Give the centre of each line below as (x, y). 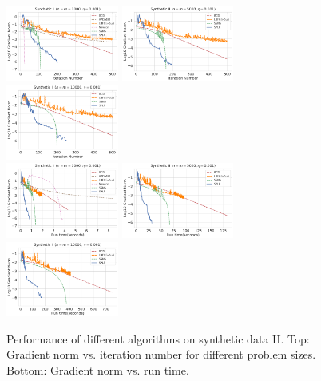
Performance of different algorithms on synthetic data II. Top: (158, 338)
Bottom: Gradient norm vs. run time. (98, 369)
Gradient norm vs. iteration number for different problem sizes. (161, 354)
